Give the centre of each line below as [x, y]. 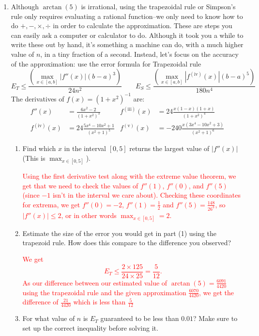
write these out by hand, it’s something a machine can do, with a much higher [127, 44]
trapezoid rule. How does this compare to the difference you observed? [127, 243]
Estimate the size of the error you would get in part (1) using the [119, 233]
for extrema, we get [51, 204]
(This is [34, 158]
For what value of [49, 318]
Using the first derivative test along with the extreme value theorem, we [129, 176]
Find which [39, 148]
